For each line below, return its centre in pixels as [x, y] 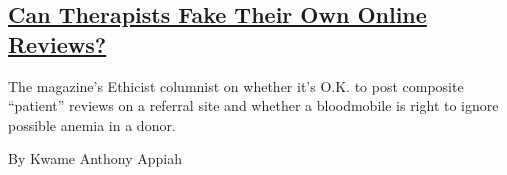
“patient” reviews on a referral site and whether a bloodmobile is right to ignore [253, 105]
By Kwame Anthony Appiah [95, 158]
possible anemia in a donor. [92, 124]
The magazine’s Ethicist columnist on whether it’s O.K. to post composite [236, 85]
